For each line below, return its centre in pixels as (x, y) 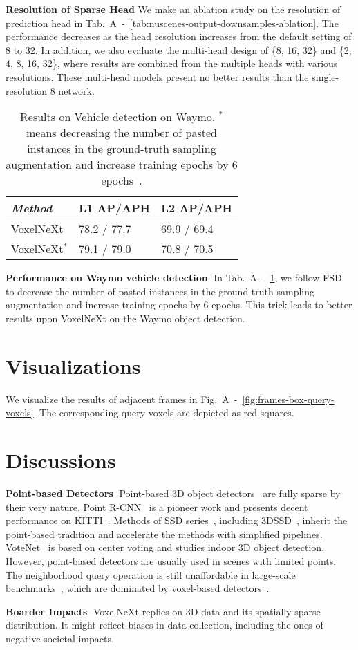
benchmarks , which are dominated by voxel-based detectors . (138, 588)
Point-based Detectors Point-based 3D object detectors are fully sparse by (173, 493)
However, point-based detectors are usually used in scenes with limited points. (171, 560)
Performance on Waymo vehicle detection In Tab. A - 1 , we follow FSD (174, 278)
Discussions (61, 460)
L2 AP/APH (197, 208)
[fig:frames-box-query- (288, 399)
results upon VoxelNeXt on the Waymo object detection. (125, 318)
